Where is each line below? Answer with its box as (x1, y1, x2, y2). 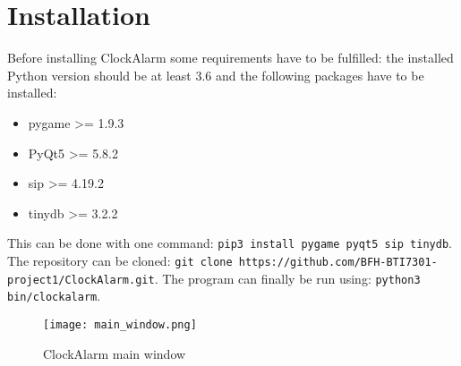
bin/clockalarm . (7, 286, 101, 305)
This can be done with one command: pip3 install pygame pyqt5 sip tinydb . (7, 234, 452, 252)
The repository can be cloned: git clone (7, 251, 233, 269)
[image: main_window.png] (43, 318, 197, 331)
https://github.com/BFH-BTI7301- (238, 255, 438, 268)
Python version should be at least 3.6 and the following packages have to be (7, 65, 424, 84)
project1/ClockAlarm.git (7, 273, 155, 286)
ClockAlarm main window (43, 344, 186, 362)
